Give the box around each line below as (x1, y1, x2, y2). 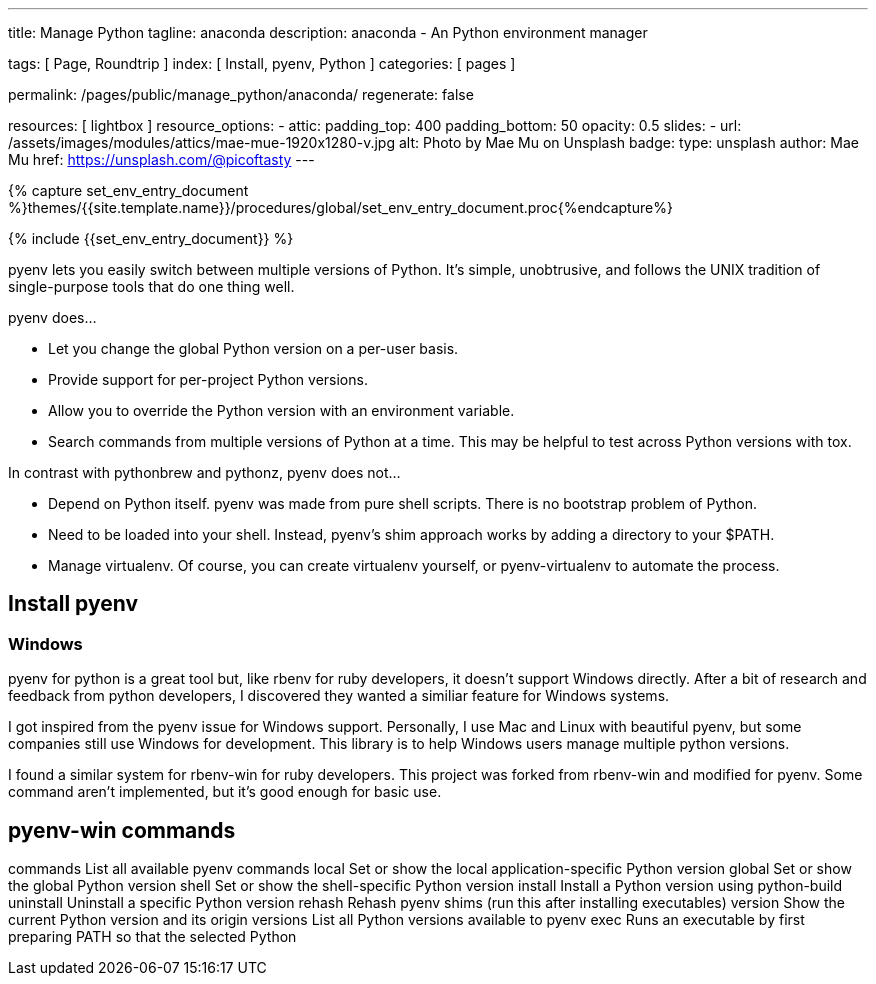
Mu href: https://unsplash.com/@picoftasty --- (8, 151, 315, 168)
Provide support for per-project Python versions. (48, 371, 368, 388)
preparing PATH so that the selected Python (8, 928, 297, 946)
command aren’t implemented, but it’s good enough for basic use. (8, 783, 442, 801)
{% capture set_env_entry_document (8, 182, 249, 199)
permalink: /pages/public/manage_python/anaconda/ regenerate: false (8, 86, 474, 103)
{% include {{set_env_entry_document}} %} (8, 230, 294, 247)
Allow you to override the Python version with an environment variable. (48, 402, 515, 419)
